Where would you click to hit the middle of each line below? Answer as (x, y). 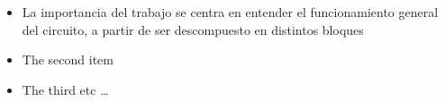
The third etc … (65, 89)
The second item (68, 59)
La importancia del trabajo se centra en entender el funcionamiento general (230, 12)
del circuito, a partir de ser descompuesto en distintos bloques (193, 29)
